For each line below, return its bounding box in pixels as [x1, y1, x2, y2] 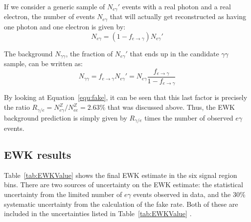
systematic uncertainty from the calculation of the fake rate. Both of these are [4, 198, 238, 209]
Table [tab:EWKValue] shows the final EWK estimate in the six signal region [4, 170, 237, 180]
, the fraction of [66, 48, 113, 58]
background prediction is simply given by [4, 112, 127, 123]
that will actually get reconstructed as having [110, 11, 246, 22]
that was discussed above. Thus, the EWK [108, 102, 235, 112]
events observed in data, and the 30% [133, 189, 246, 199]
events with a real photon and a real [122, 1, 231, 11]
